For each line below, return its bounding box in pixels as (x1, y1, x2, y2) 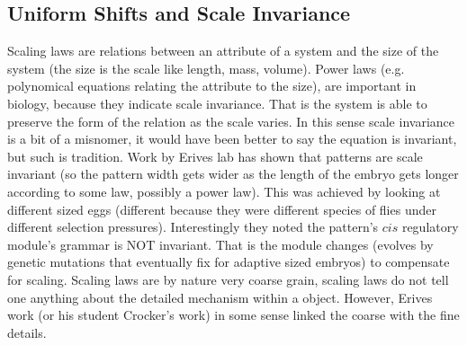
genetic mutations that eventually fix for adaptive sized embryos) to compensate (7, 252, 450, 271)
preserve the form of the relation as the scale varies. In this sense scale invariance (7, 111, 454, 130)
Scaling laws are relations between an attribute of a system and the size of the (7, 41, 439, 60)
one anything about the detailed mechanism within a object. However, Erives (7, 287, 433, 306)
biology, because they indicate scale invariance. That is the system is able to (7, 93, 427, 112)
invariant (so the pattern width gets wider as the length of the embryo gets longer (7, 164, 459, 183)
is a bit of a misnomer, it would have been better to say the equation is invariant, (7, 129, 457, 148)
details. (7, 323, 47, 341)
